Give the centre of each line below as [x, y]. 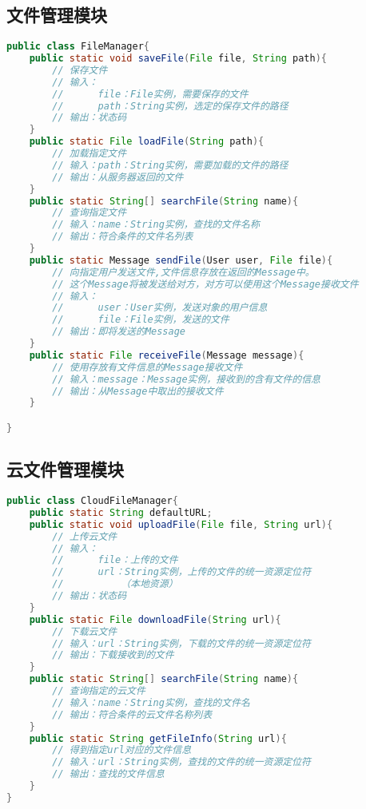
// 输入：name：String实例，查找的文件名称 [156, 225]
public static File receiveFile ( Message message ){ [167, 355]
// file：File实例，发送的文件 [141, 320]
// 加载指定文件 [90, 154]
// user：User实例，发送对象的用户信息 [160, 308]
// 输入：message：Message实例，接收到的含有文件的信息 [187, 379]
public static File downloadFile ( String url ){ [155, 619]
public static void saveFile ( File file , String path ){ [178, 59]
